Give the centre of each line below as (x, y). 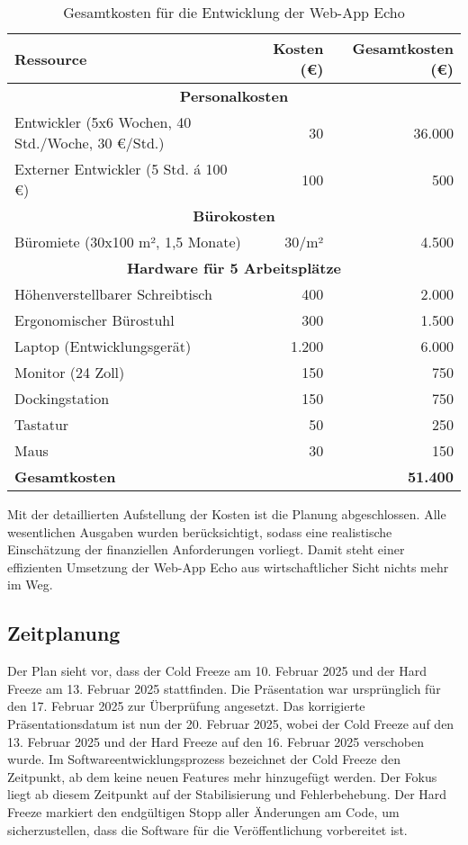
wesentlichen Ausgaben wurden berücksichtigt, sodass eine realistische (200, 531)
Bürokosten (234, 216)
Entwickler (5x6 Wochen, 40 (103, 122)
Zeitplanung (64, 633)
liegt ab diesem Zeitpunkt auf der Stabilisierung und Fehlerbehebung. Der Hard (227, 794)
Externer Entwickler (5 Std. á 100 (121, 169)
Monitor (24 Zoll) (70, 372)
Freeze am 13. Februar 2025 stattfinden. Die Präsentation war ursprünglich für (224, 688)
